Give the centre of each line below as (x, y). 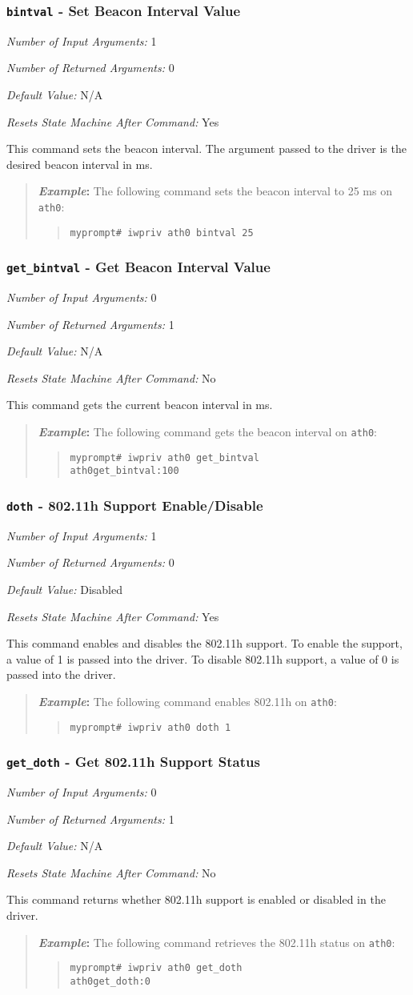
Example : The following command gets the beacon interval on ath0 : (208, 431)
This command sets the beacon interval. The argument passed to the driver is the (206, 148)
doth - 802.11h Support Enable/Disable (135, 505)
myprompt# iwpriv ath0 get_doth (156, 968)
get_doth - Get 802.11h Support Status (133, 762)
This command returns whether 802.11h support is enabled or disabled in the (196, 899)
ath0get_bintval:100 (124, 471)
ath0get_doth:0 (110, 981)
